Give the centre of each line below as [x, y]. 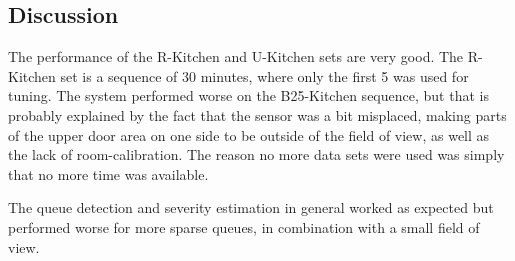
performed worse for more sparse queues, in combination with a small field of [244, 226]
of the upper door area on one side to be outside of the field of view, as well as [249, 134]
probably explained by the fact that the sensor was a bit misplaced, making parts [257, 114]
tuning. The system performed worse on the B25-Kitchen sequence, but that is [248, 95]
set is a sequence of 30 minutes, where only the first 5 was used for [264, 75]
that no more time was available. [108, 173]
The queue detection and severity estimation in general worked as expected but [251, 207]
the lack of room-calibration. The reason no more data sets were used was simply [256, 154]
